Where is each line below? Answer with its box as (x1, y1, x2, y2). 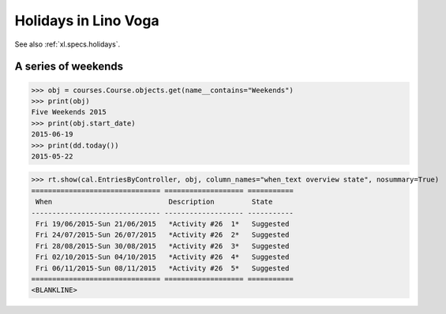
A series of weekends (14, 60, 124, 73)
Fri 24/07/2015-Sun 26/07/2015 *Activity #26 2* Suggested (36, 230, 290, 240)
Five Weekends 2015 (31, 107, 107, 117)
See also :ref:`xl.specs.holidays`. (14, 39, 121, 49)
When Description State (36, 197, 273, 207)
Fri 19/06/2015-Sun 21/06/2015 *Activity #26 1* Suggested (36, 219, 290, 229)
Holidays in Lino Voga (14, 12, 159, 29)
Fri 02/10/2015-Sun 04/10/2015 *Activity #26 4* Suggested (36, 252, 290, 262)
